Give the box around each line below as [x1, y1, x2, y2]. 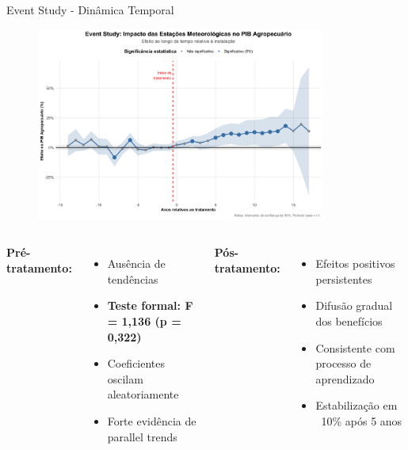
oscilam [107, 370, 143, 387]
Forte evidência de [107, 412, 196, 429]
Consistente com [315, 339, 395, 356]
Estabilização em [315, 397, 398, 414]
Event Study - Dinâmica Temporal [6, 2, 174, 17]
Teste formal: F [107, 297, 193, 314]
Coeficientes [107, 355, 166, 372]
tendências [107, 270, 158, 287]
